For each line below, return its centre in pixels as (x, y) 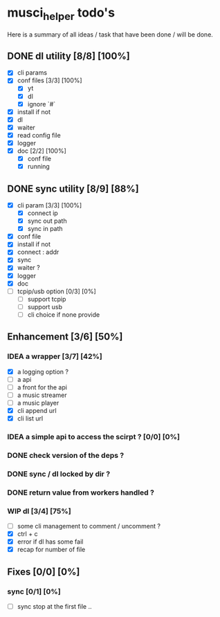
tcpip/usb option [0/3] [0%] (56, 291)
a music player (38, 403)
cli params (32, 73)
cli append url (37, 410)
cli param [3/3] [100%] (49, 205)
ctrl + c (27, 534)
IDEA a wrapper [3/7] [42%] (55, 356)
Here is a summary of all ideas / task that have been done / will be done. (110, 34)
